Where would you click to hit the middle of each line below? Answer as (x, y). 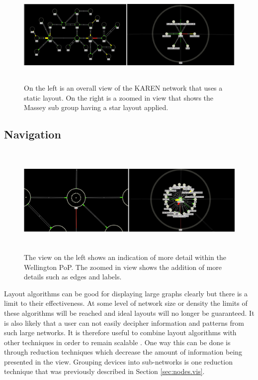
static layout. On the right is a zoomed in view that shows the (119, 97)
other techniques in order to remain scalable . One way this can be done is (117, 342)
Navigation (33, 134)
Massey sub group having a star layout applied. (96, 107)
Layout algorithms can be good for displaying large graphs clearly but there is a (126, 293)
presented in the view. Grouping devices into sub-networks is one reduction (118, 361)
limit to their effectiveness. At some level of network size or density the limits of (126, 303)
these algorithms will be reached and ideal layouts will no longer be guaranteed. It (129, 313)
